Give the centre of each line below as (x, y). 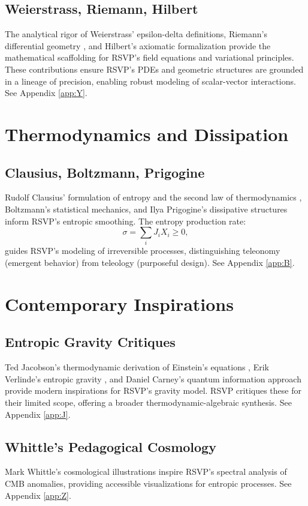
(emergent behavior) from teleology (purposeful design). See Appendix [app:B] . (150, 263)
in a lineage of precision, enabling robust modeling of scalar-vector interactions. (150, 81)
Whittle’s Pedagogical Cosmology (111, 446)
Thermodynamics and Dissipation (147, 134)
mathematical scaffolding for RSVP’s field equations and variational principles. (150, 57)
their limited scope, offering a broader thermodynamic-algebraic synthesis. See (148, 402)
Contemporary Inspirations (119, 303)
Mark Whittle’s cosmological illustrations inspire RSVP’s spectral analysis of (146, 471)
